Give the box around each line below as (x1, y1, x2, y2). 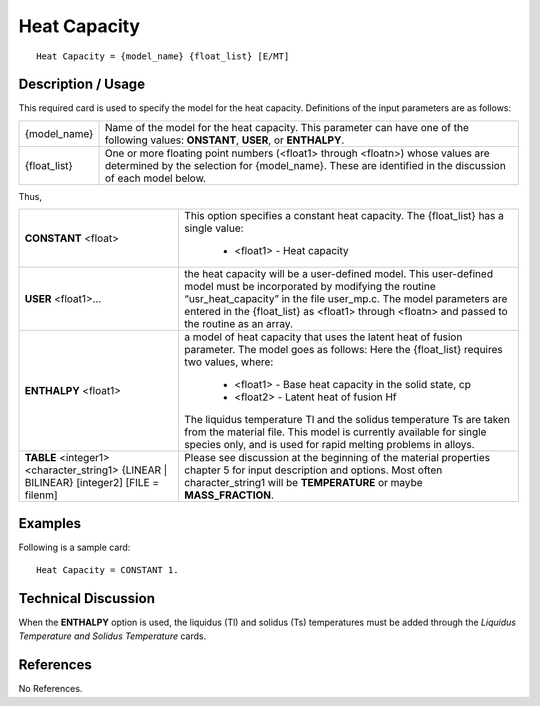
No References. (18, 683, 83, 695)
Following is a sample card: (18, 541, 131, 553)
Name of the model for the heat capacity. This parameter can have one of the (104, 120, 470, 134)
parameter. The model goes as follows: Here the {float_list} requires (184, 343, 504, 357)
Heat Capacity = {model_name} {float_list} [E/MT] (36, 50, 290, 62)
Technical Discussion (18, 590, 155, 607)
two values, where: (184, 355, 274, 369)
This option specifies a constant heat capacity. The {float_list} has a (184, 209, 505, 223)
